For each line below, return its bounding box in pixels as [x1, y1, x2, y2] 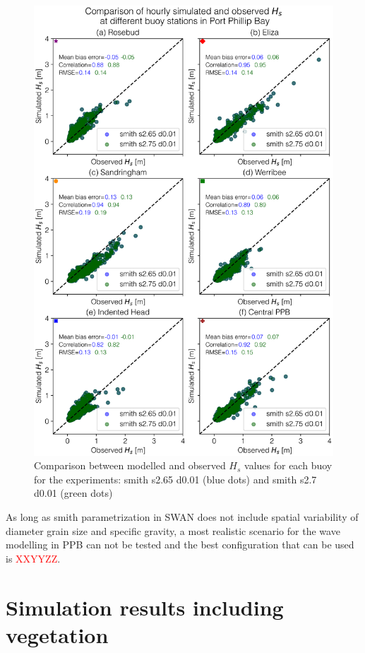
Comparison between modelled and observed [34, 458, 226, 473]
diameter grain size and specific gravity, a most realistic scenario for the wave [6, 523, 340, 538]
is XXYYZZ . [6, 551, 61, 565]
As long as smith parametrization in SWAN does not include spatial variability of [6, 509, 359, 524]
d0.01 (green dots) [34, 486, 113, 500]
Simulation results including [6, 592, 284, 621]
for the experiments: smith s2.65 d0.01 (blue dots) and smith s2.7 [34, 471, 317, 486]
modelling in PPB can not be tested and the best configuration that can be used [6, 537, 354, 552]
